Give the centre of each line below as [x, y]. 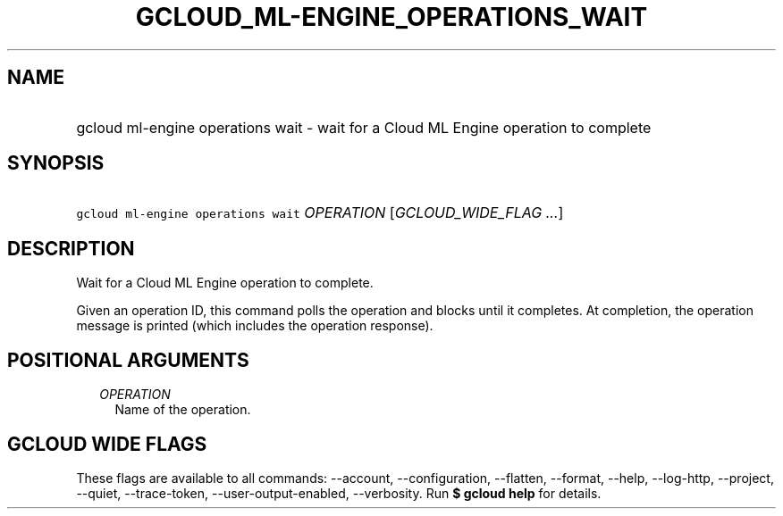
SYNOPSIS [56, 163]
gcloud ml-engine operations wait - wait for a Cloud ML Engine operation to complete [364, 127]
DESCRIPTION [71, 248]
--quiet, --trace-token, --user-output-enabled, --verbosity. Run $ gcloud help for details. [339, 493]
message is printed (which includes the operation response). [255, 326]
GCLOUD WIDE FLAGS [107, 444]
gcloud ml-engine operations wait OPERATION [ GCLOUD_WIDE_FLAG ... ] [320, 213]
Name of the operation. [183, 410]
